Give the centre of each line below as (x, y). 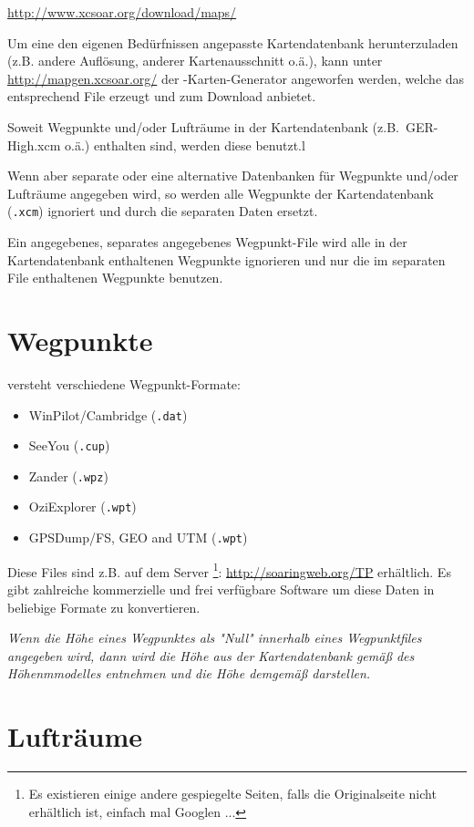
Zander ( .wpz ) (68, 476)
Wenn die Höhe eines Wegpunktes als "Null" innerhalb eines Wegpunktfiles (215, 638)
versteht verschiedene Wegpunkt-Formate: (124, 383)
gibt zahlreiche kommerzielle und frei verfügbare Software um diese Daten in (221, 589)
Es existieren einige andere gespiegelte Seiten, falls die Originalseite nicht (232, 794)
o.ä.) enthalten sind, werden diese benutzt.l (185, 145)
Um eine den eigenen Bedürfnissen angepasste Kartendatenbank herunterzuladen (233, 42)
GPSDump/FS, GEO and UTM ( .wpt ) (138, 538)
